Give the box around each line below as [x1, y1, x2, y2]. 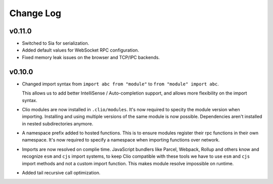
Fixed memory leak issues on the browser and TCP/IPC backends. [22, 54, 160, 60]
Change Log [9, 8, 62, 19]
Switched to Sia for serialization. [22, 40, 89, 47]
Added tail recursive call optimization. [22, 170, 101, 176]
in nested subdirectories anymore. [22, 120, 94, 126]
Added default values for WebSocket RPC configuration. [22, 47, 139, 53]
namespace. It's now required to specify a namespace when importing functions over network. [22, 137, 220, 143]
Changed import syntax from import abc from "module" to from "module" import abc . [22, 81, 219, 87]
